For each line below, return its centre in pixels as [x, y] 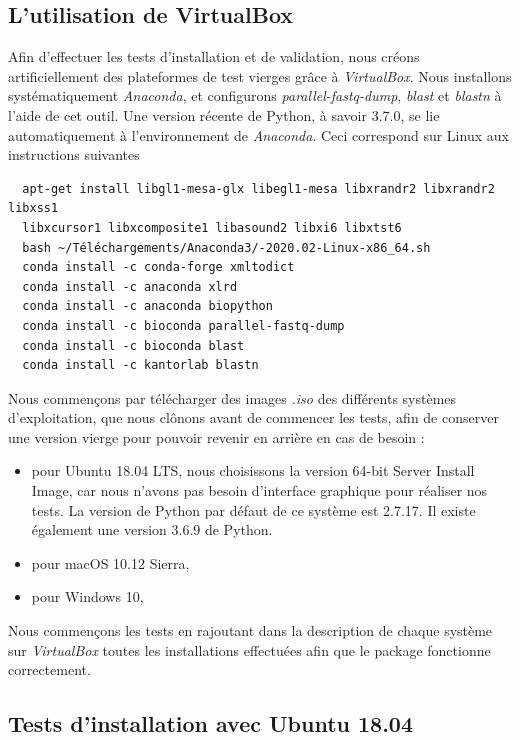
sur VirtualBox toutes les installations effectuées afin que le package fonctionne [249, 649]
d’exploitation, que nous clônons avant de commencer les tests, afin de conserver [253, 417]
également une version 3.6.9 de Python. [152, 529]
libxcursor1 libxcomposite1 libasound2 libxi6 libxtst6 [212, 227]
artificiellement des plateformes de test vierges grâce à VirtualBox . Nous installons [260, 75]
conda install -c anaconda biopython [147, 306]
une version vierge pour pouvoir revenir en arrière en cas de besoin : [216, 436]
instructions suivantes [74, 154]
